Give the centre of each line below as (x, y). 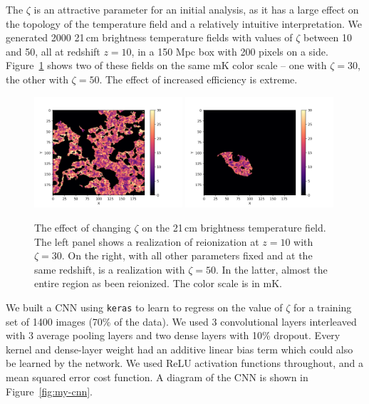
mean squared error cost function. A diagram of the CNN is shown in (157, 377)
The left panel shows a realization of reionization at (147, 241)
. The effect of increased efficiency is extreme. (198, 79)
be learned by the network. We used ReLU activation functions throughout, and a (184, 363)
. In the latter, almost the (271, 269)
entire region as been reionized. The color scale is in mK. (158, 283)
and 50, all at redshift (53, 51)
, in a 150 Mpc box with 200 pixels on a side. (230, 51)
